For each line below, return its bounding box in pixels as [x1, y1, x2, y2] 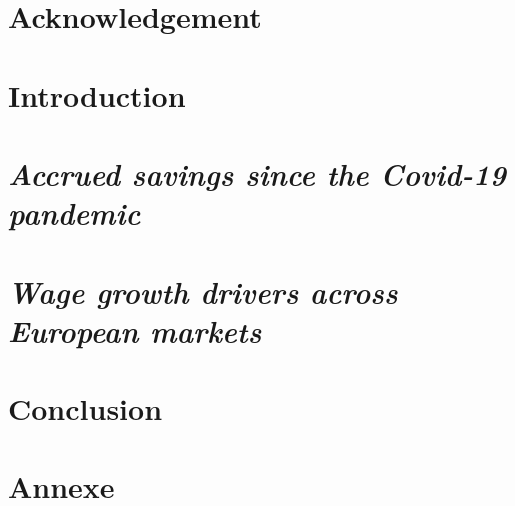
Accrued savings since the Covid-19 [8, 152, 507, 194]
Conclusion [8, 388, 163, 429]
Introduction [8, 74, 186, 115]
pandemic [8, 192, 141, 234]
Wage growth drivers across [8, 270, 398, 312]
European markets [8, 309, 262, 351]
